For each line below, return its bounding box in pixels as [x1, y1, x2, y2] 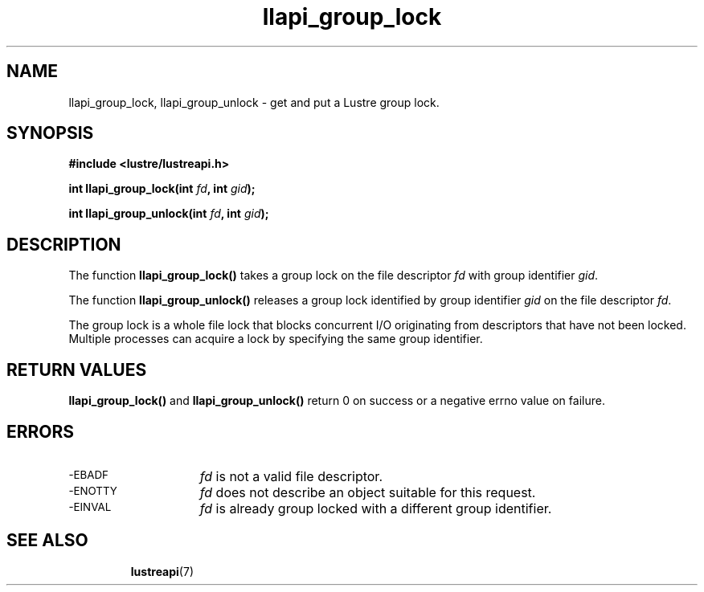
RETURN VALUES [6, 359, 147, 380]
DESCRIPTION [6, 234, 121, 255]
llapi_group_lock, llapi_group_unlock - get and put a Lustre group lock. [68, 95, 440, 109]
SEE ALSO [6, 530, 88, 551]
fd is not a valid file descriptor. [199, 467, 383, 484]
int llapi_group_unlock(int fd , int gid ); [68, 206, 269, 221]
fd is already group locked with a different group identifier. [199, 500, 552, 516]
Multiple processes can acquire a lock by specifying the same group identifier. [68, 332, 483, 346]
